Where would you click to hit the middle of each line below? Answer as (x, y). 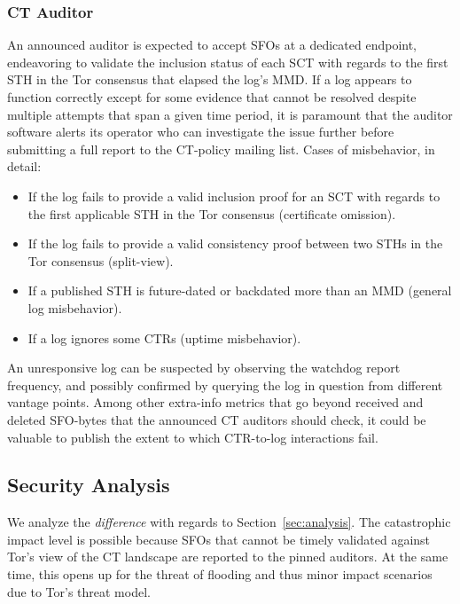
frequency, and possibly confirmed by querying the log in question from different (225, 384)
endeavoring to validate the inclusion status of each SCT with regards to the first (228, 62)
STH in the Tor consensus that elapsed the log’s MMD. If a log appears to (210, 79)
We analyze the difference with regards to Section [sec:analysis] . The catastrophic (229, 522)
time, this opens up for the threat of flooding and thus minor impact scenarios (220, 574)
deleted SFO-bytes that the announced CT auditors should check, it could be (217, 419)
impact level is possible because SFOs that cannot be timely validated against (219, 539)
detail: (24, 166)
